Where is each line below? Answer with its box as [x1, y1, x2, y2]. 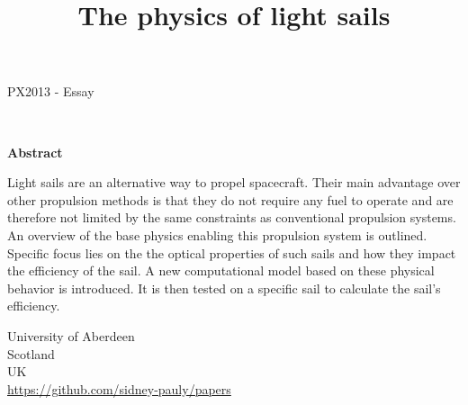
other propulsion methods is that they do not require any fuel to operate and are [7, 190, 454, 209]
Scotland [7, 344, 55, 363]
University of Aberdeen [7, 326, 135, 345]
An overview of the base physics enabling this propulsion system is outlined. [7, 225, 427, 244]
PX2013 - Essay [7, 82, 94, 101]
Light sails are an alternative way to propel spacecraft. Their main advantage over [7, 173, 461, 192]
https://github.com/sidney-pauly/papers [7, 379, 231, 398]
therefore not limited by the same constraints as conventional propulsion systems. [7, 208, 456, 227]
